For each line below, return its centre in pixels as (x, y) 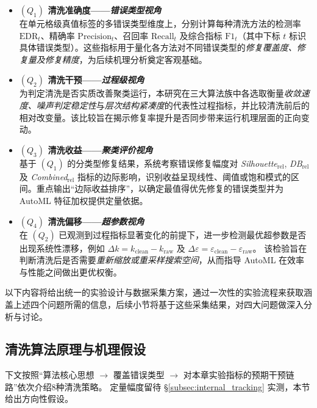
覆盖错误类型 (139, 375)
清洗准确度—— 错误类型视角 (105, 10)
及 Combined (43, 176)
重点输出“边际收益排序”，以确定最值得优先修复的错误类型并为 (160, 188)
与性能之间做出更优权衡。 (70, 271)
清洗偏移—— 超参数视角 (96, 221)
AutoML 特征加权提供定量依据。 (84, 200)
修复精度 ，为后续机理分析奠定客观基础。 (126, 59)
